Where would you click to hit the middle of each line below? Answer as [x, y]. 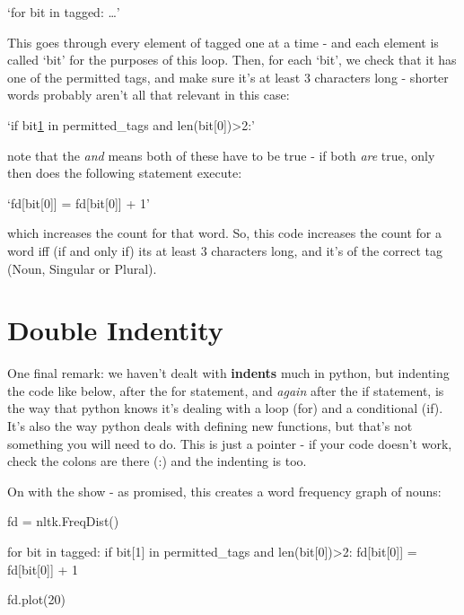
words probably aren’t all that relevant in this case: [149, 95]
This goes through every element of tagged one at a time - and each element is [223, 42]
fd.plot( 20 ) [36, 599]
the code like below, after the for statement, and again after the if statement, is [226, 390]
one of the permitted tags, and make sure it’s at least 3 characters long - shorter [228, 77]
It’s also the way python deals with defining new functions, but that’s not [210, 426]
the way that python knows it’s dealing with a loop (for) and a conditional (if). [225, 408]
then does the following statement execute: [125, 173]
